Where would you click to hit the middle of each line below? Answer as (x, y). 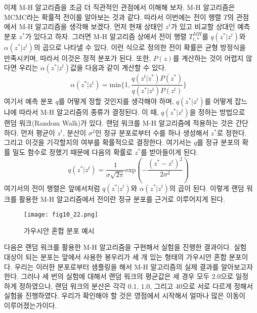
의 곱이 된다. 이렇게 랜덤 (207, 188)
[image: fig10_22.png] (61, 215)
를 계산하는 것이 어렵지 (208, 58)
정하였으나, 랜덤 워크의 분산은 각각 (72, 286)
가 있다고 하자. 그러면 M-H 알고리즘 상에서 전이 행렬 (106, 36)
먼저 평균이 (38, 132)
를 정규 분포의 (218, 142)
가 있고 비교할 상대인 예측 (210, 26)
